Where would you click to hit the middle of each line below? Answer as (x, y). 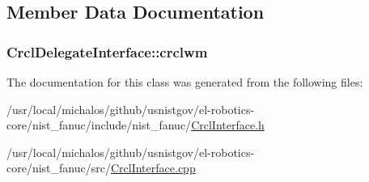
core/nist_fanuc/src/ (59, 168)
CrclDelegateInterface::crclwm (107, 51)
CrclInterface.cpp (153, 168)
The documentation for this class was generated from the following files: (185, 82)
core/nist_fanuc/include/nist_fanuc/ (99, 125)
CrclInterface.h (228, 125)
